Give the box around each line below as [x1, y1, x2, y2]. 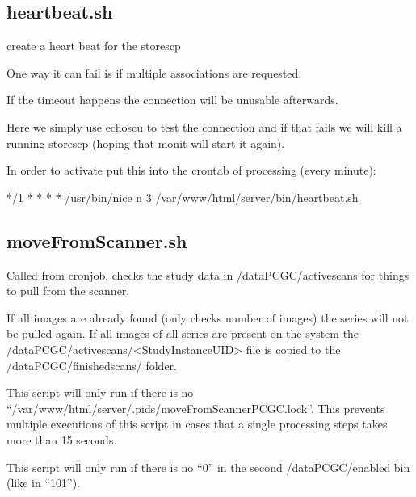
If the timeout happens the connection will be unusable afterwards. [6, 91, 338, 108]
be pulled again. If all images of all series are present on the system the [6, 325, 359, 342]
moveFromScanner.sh [6, 228, 187, 253]
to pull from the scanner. [6, 282, 130, 299]
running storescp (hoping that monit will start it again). [6, 134, 285, 151]
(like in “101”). [6, 474, 80, 491]
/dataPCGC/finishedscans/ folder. [6, 356, 177, 373]
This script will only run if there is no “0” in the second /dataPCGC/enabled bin [6, 458, 410, 475]
